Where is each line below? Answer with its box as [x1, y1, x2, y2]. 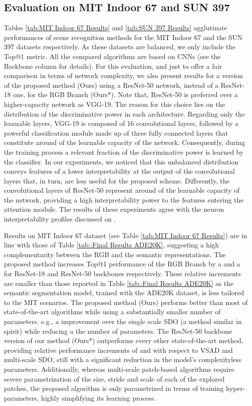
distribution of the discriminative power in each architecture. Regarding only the [4, 108, 245, 119]
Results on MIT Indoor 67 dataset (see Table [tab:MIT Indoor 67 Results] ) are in [4, 230, 248, 240]
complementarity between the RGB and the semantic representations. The [4, 249, 226, 259]
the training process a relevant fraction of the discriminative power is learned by [4, 146, 244, 157]
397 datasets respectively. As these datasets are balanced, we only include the [4, 41, 236, 52]
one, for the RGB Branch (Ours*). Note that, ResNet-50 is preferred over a [13, 89, 238, 100]
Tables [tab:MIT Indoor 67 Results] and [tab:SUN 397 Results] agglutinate [4, 22, 227, 33]
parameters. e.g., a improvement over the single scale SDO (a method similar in [4, 316, 242, 326]
